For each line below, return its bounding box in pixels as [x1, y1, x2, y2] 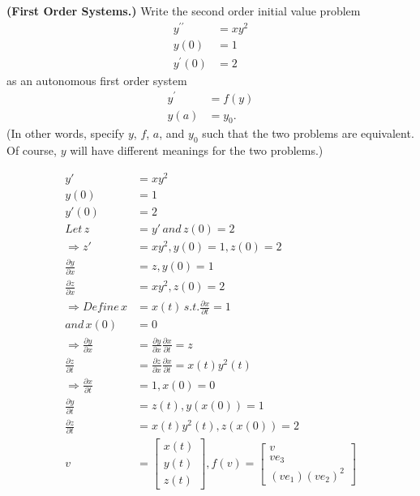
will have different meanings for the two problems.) [70, 142, 324, 159]
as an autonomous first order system [6, 71, 187, 88]
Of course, [6, 142, 57, 159]
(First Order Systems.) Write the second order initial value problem [6, 2, 361, 19]
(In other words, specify [6, 125, 125, 142]
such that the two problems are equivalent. [202, 125, 414, 142]
